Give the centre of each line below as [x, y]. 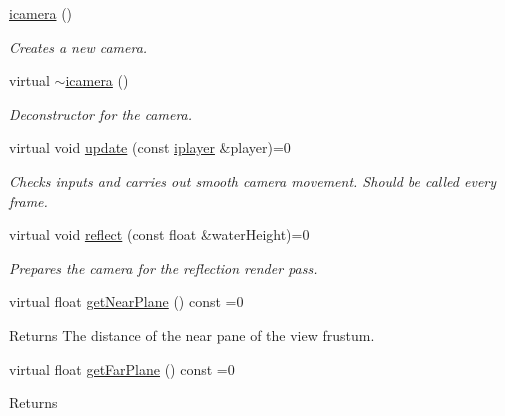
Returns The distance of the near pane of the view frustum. [192, 334]
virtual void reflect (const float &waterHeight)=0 [159, 234]
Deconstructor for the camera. [101, 113]
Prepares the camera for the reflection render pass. [163, 267]
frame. [28, 200]
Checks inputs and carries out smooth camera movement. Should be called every [253, 180]
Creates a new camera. [78, 46]
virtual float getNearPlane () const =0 [126, 301]
